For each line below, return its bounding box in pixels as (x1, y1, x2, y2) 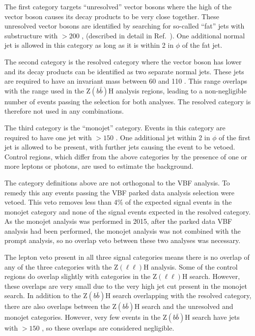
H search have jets (185, 312, 240, 322)
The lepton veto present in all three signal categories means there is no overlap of (4, 252, 250, 262)
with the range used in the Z (4, 85, 91, 95)
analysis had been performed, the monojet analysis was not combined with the (4, 225, 241, 236)
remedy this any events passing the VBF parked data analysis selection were (4, 187, 235, 197)
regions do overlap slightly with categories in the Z (4, 271, 157, 281)
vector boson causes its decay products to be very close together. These (4, 11, 219, 21)
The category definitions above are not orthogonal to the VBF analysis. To (4, 177, 230, 187)
